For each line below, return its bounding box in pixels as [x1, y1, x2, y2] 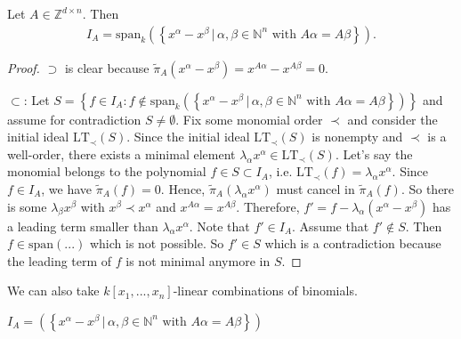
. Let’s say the [335, 144, 413, 163]
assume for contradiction [7, 109, 142, 128]
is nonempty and [311, 127, 403, 146]
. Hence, [160, 180, 206, 198]
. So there [400, 180, 455, 198]
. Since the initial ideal [126, 127, 250, 146]
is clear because [64, 58, 150, 77]
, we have [41, 180, 93, 198]
